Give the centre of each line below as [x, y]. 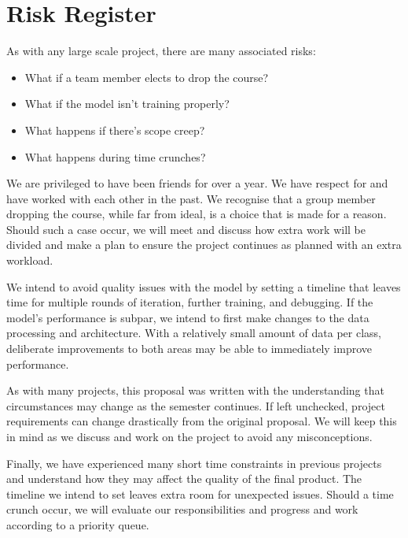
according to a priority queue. [78, 524]
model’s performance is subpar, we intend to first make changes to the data [188, 317]
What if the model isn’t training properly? [127, 104]
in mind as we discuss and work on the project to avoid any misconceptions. [189, 436]
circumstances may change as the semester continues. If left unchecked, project [196, 405]
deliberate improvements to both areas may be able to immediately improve [189, 349]
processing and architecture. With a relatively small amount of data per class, [194, 333]
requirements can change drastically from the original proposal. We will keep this [202, 421]
